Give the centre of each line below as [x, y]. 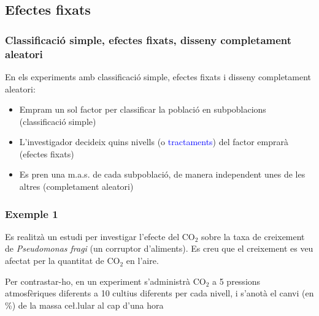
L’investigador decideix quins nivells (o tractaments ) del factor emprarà [154, 142]
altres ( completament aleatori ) [76, 186]
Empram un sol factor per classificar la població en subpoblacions [143, 109]
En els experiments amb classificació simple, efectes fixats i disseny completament [158, 76]
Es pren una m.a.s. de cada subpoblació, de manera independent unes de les [162, 174]
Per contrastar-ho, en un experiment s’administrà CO [106, 281]
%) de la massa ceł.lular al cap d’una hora [84, 305]
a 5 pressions [236, 281]
